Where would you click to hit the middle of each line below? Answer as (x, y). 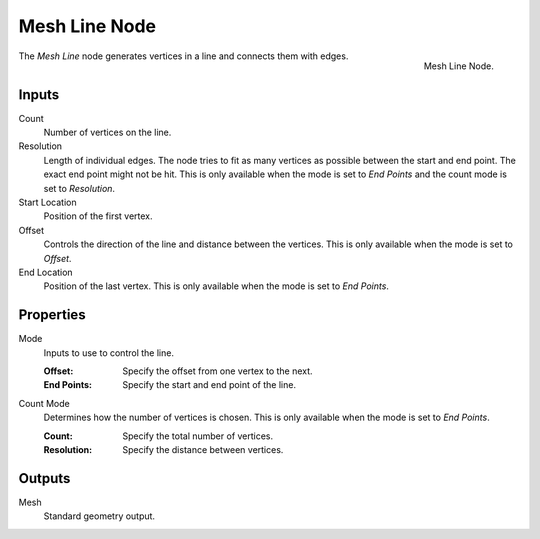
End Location (46, 272)
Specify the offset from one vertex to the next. (218, 371)
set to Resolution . (79, 188)
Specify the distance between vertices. (203, 449)
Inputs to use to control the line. (109, 352)
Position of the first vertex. (98, 216)
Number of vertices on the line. (107, 132)
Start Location (47, 202)
